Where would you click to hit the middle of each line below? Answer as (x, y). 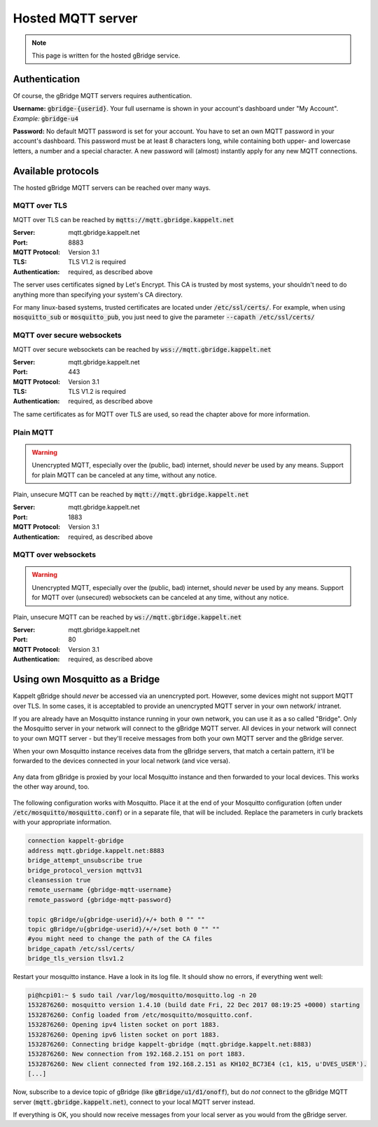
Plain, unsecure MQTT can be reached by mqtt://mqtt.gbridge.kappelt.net (131, 494)
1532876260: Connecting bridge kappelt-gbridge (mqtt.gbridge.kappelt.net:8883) (170, 1045)
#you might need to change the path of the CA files (120, 939)
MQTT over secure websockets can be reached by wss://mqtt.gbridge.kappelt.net (142, 349)
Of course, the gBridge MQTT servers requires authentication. (103, 95)
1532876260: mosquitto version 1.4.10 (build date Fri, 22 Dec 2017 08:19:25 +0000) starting (194, 1005)
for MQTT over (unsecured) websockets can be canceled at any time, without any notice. (161, 597)
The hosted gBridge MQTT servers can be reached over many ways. (112, 187)
